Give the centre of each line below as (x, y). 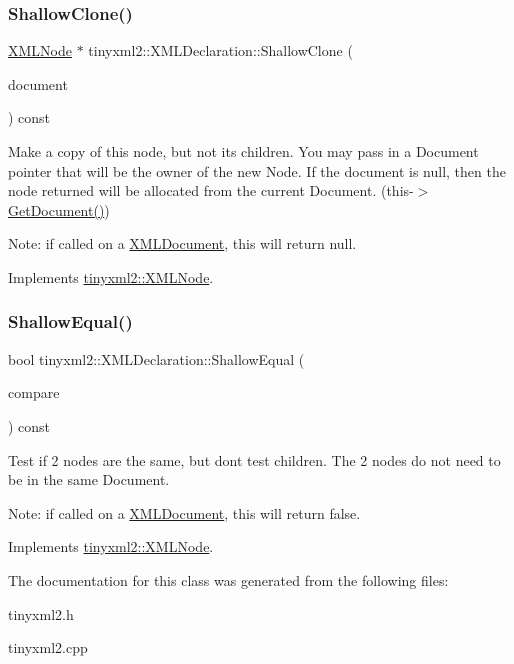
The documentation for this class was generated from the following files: (228, 579)
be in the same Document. (89, 479)
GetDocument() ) (59, 209)
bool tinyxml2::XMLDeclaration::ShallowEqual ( (156, 358)
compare (34, 392)
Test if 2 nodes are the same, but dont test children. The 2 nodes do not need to (254, 459)
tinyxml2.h (41, 613)
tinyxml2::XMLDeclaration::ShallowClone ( (220, 50)
